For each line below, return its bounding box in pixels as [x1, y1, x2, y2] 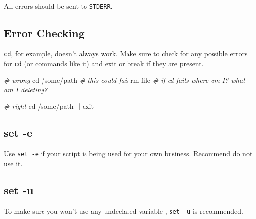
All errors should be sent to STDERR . [4, 1, 113, 11]
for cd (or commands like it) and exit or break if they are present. [4, 58, 204, 68]
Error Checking [4, 25, 85, 41]
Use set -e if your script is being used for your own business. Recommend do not [4, 148, 253, 159]
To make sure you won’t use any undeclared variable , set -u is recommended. [4, 205, 243, 216]
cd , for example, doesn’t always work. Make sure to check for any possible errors [4, 48, 248, 58]
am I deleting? [4, 84, 48, 94]
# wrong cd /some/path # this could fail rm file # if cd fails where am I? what [4, 75, 245, 85]
